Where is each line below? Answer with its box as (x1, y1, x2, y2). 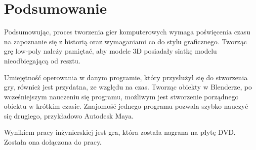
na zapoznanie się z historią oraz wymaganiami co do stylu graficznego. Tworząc (4, 36, 247, 46)
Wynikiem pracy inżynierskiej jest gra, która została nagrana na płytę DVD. (4, 127, 236, 137)
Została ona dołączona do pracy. (4, 137, 102, 147)
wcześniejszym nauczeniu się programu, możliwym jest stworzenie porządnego (4, 91, 239, 101)
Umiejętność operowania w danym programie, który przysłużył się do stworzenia (4, 72, 248, 82)
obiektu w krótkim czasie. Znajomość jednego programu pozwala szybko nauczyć (4, 101, 248, 111)
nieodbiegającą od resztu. (4, 55, 81, 65)
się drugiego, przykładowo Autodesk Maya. (4, 110, 134, 120)
